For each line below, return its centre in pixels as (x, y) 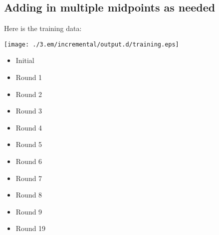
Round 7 (29, 178)
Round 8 (29, 195)
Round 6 (29, 161)
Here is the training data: (43, 28)
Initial (25, 60)
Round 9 (29, 211)
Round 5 (29, 144)
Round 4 (29, 127)
